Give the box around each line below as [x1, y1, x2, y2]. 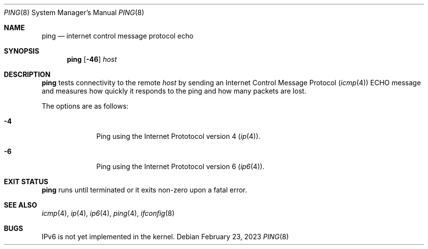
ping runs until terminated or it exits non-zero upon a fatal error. [42, 186, 247, 194]
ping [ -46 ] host [67, 55, 117, 63]
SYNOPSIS [4, 47, 40, 55]
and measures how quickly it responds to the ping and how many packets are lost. [42, 87, 306, 95]
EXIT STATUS [4, 177, 48, 186]
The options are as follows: [42, 102, 128, 110]
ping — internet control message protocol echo [42, 32, 193, 40]
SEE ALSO [4, 201, 37, 209]
